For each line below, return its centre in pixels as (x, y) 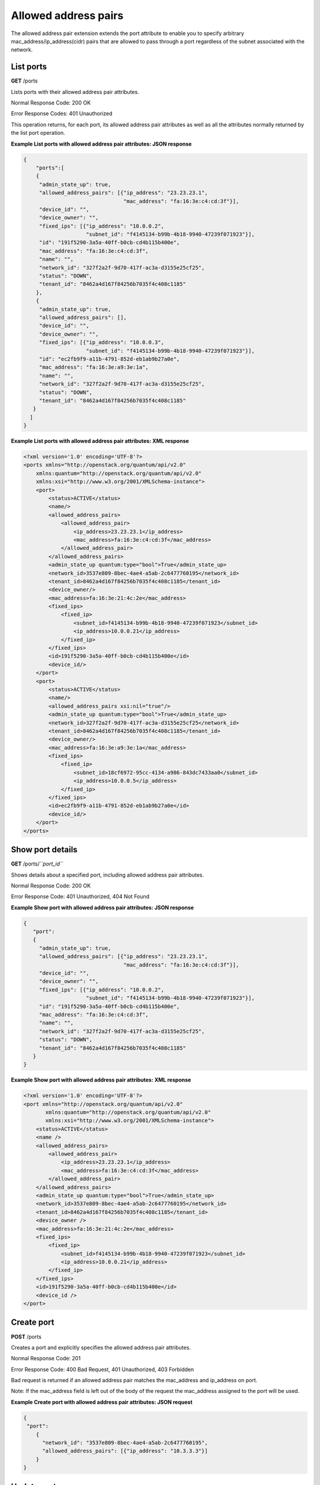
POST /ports (26, 1336)
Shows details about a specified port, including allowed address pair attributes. (108, 875)
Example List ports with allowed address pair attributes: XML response (100, 441)
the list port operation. (38, 133)
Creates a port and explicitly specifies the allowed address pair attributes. (101, 1347)
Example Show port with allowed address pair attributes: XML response (101, 1080)
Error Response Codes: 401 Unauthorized (62, 113)
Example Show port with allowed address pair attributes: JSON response (103, 907)
